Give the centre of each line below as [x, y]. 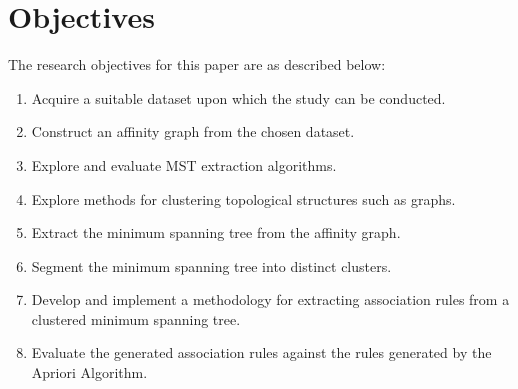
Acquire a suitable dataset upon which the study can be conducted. [238, 97]
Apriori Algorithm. [89, 372]
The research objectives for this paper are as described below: [197, 64]
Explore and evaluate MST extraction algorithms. [184, 164]
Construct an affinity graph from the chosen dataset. [193, 131]
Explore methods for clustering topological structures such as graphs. [243, 198]
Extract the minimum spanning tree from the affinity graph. [216, 232]
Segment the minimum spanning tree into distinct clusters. [211, 265]
